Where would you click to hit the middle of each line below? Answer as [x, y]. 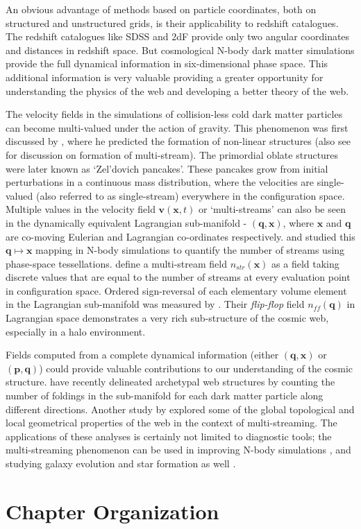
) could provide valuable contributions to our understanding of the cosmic [196, 368]
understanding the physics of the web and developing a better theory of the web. [177, 90]
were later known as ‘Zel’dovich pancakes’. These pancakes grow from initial [167, 168]
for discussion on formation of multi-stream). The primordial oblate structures [172, 154]
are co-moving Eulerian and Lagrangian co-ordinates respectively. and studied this [180, 236]
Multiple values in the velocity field [81, 209]
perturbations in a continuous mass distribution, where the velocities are [160, 182]
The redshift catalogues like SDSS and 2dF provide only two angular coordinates [178, 36]
